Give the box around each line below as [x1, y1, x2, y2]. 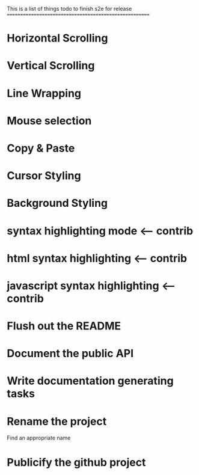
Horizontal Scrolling [7, 31, 108, 45]
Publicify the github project [7, 455, 146, 469]
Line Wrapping [7, 87, 82, 100]
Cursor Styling [7, 169, 81, 183]
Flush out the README [7, 319, 121, 333]
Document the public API [7, 347, 134, 360]
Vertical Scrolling [7, 59, 95, 73]
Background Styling [7, 197, 108, 210]
